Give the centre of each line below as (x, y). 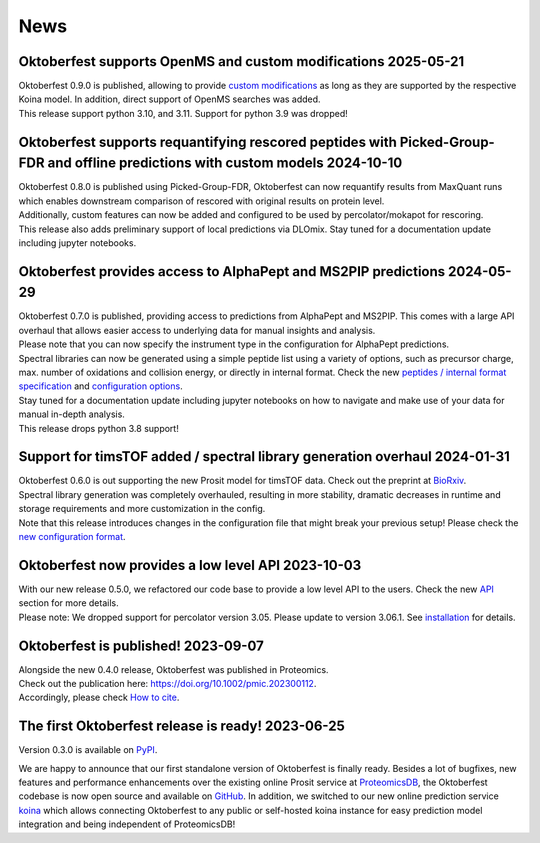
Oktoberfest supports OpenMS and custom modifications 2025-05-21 (241, 61)
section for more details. (68, 603)
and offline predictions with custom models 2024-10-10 (225, 163)
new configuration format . (72, 536)
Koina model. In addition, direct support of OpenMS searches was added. (169, 99)
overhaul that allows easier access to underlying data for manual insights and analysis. (197, 330)
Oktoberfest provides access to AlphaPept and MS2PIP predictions (232, 271)
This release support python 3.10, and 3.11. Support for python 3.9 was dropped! (183, 113)
